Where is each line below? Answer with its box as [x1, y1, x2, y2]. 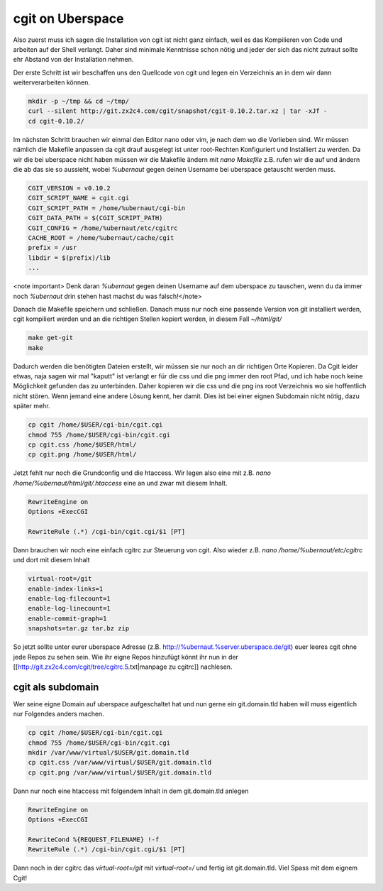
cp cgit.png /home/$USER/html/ [28, 451, 138, 459]
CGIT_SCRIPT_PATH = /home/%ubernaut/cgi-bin [28, 204, 186, 212]
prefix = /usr [28, 244, 77, 252]
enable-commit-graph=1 [28, 614, 107, 623]
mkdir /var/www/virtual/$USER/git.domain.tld [28, 749, 189, 757]
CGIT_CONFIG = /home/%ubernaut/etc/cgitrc [28, 224, 178, 232]
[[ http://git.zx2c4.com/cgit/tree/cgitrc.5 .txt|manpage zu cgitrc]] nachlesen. [13, 662, 233, 671]
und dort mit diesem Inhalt [13, 556, 90, 564]
